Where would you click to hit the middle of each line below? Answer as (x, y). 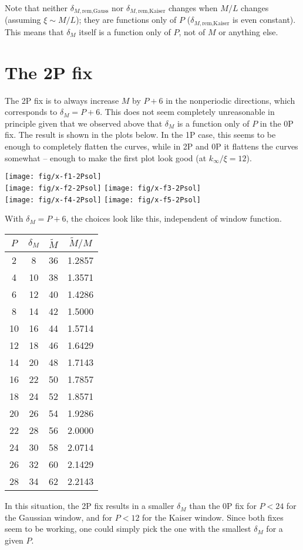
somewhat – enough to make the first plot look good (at (106, 157)
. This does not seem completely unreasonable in (187, 112)
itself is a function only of (125, 31)
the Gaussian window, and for (59, 517)
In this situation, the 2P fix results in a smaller (90, 506)
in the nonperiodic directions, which (230, 100)
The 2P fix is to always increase (62, 100)
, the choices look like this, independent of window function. (174, 218)
